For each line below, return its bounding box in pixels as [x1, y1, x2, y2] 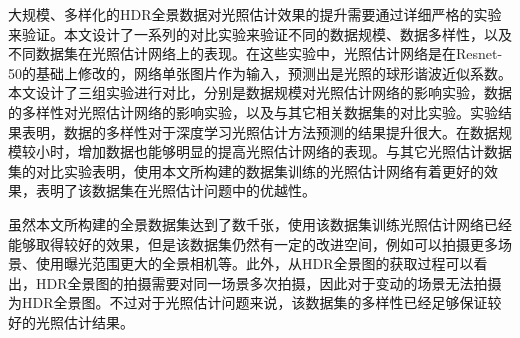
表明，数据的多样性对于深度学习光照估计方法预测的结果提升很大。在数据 [21, 121, 498, 142]
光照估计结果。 [35, 311, 134, 332]
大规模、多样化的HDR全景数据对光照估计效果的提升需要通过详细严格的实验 [8, 4, 502, 24]
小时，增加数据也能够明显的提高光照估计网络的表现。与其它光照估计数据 [35, 141, 512, 162]
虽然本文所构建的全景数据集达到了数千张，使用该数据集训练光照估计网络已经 [8, 213, 512, 234]
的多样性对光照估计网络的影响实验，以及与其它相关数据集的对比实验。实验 [8, 101, 498, 122]
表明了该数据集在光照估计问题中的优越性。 [35, 180, 316, 201]
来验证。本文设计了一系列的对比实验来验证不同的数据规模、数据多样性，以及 [8, 23, 512, 44]
